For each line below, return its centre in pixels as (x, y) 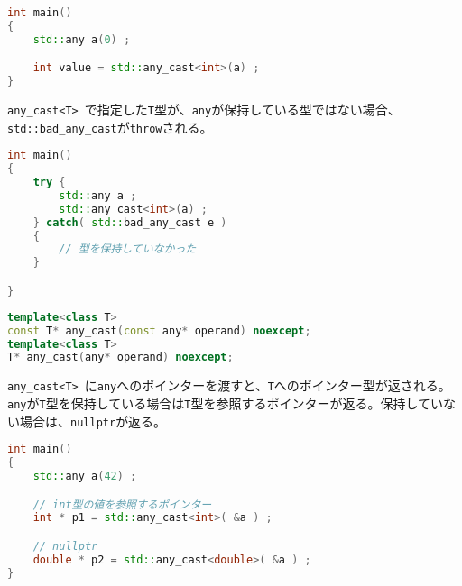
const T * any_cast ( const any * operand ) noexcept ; (159, 330)
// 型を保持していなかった (128, 249)
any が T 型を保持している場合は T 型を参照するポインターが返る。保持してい (226, 403)
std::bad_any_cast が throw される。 (110, 127)
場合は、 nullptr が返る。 (93, 421)
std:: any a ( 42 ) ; (85, 476)
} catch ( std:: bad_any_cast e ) (130, 222)
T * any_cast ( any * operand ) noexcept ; (120, 357)
